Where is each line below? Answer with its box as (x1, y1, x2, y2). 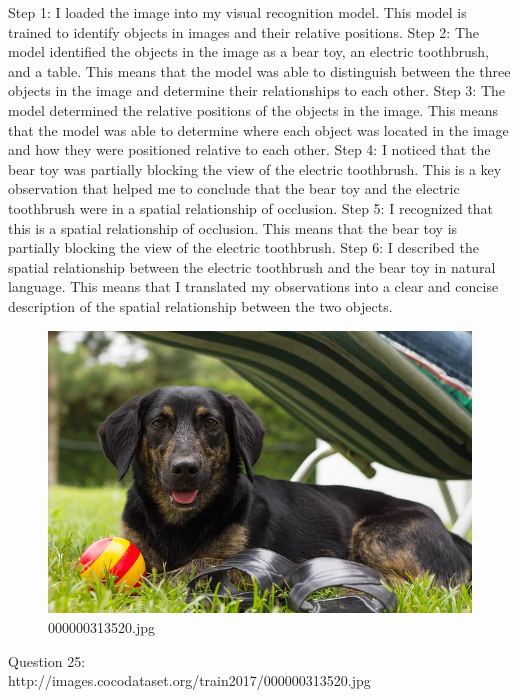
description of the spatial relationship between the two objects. (8, 295, 393, 316)
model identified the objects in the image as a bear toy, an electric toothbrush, (8, 41, 490, 62)
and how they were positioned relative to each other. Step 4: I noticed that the (8, 139, 491, 160)
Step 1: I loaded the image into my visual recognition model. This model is (8, 2, 467, 22)
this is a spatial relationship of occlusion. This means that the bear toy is (8, 217, 458, 238)
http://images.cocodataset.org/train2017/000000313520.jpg (8, 670, 371, 691)
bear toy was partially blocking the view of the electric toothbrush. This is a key (8, 158, 502, 179)
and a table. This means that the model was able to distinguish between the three (8, 60, 511, 81)
